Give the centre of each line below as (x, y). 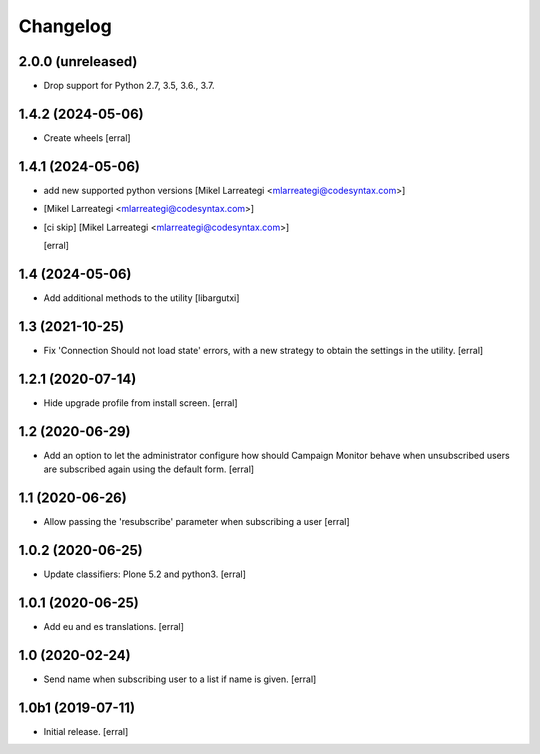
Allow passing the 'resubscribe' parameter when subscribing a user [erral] (196, 521)
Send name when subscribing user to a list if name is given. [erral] (180, 679)
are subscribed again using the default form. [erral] (149, 469)
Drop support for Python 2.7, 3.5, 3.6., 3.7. (129, 86)
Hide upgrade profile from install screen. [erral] (141, 402)
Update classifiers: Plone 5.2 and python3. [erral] (145, 574)
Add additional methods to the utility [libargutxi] (141, 297)
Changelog (65, 26)
